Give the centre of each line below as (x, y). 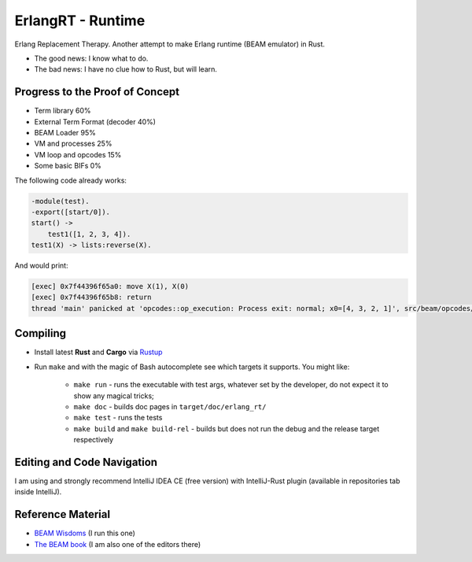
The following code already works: (71, 180)
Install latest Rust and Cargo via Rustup (98, 352)
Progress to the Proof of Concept (97, 92)
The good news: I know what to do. (91, 58)
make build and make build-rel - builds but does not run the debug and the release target (227, 428)
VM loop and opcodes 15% (78, 154)
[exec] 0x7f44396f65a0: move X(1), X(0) (110, 287)
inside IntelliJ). (38, 492)
